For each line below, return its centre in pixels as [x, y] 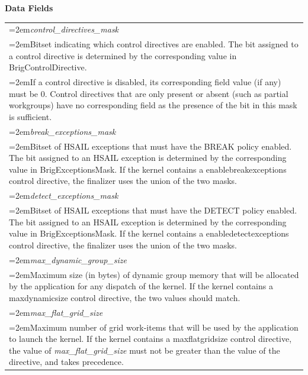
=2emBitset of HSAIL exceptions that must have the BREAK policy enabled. [150, 146]
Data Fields [29, 8]
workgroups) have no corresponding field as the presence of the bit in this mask [153, 105]
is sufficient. [31, 117]
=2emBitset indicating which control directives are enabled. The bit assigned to [154, 44]
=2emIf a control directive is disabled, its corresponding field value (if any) [145, 82]
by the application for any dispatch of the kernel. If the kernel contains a [141, 286]
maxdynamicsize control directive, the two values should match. [125, 297]
